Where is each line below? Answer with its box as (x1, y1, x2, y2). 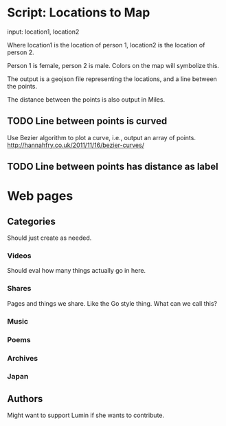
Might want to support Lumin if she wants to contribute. (7, 411, 165, 420)
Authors (7, 393, 43, 405)
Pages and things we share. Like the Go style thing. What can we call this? (7, 299, 218, 307)
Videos (7, 251, 32, 260)
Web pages (7, 188, 74, 204)
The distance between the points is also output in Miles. (7, 95, 166, 104)
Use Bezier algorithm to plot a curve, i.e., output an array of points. (7, 133, 196, 142)
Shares (7, 284, 32, 293)
